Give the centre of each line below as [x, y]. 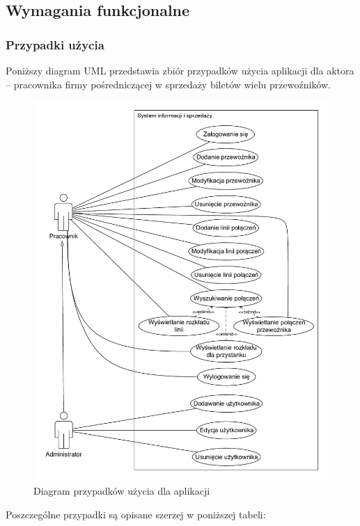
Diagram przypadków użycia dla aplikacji [122, 491]
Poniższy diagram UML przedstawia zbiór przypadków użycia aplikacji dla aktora [180, 70]
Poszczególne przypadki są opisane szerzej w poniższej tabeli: [136, 514]
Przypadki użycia [55, 44]
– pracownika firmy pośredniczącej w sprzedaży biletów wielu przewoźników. [168, 84]
